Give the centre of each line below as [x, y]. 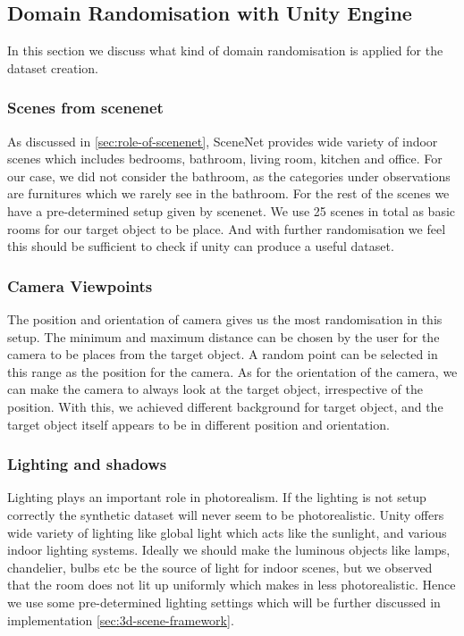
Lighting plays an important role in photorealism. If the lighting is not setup [217, 497]
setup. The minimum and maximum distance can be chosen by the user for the [224, 336]
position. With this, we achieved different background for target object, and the [225, 406]
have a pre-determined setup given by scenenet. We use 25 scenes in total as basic [232, 210]
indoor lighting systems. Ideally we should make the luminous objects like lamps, [229, 550]
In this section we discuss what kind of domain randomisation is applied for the [225, 50]
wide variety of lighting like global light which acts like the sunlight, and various [227, 532]
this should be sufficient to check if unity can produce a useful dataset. [201, 246]
